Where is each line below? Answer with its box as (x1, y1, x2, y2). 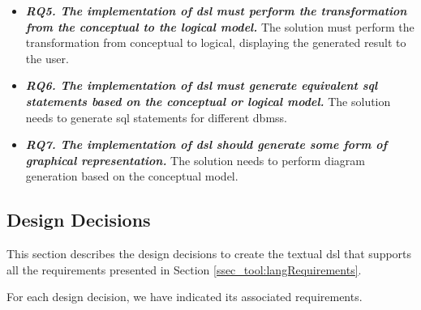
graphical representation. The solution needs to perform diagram (25, 151, 365, 168)
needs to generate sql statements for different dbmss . (25, 108, 287, 125)
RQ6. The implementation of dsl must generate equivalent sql (25, 77, 378, 94)
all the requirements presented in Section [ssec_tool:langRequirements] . (6, 261, 362, 278)
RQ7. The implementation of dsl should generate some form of (25, 136, 388, 153)
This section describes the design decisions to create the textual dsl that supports (6, 245, 412, 262)
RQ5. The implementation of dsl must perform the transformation (25, 2, 407, 19)
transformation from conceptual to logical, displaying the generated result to (25, 34, 406, 51)
